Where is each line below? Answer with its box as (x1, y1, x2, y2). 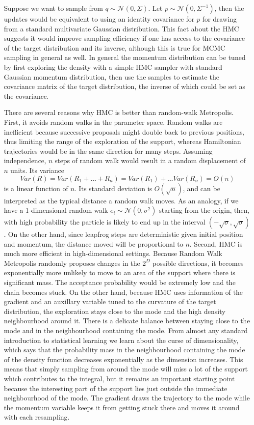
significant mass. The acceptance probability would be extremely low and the (4, 277, 236, 287)
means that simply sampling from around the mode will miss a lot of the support (4, 364, 248, 374)
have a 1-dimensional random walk (4, 205, 108, 215)
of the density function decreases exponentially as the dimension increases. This (4, 354, 243, 364)
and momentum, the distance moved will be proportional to (4, 238, 183, 249)
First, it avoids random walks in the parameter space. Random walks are (4, 116, 223, 127)
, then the (214, 3, 244, 13)
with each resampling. (4, 412, 70, 422)
